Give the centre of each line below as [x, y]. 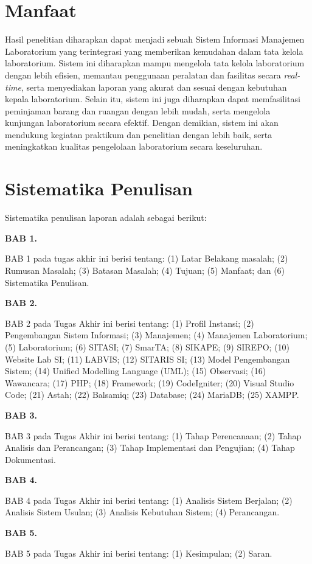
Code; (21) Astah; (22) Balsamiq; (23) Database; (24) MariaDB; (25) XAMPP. [152, 395]
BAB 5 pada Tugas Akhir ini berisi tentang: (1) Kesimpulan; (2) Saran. [139, 553]
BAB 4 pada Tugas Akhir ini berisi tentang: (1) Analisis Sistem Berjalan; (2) [149, 500]
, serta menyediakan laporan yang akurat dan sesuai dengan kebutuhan [154, 87]
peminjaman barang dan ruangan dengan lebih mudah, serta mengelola [138, 110]
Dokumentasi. [30, 459]
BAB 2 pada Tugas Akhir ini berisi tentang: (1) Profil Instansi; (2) [130, 323]
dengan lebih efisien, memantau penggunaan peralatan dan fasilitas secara [143, 75]
